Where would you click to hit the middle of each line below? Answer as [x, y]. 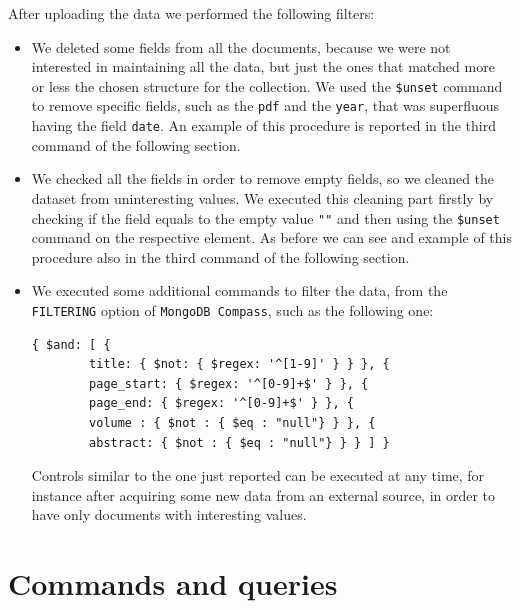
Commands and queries [173, 583]
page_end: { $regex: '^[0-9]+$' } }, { [221, 403]
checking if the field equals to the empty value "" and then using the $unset [265, 217]
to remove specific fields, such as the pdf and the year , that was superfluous [265, 105]
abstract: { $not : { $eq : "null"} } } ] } [239, 442]
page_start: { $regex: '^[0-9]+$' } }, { [229, 383]
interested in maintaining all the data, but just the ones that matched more [263, 66]
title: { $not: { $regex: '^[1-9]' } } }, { [239, 364]
